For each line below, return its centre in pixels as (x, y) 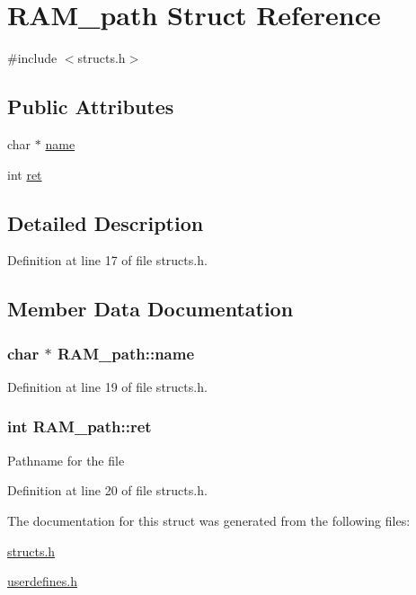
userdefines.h (42, 581)
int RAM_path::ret (80, 426)
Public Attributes (91, 107)
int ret (25, 174)
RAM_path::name (126, 353)
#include (32, 58)
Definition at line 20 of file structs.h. (107, 490)
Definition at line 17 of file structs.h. (107, 260)
